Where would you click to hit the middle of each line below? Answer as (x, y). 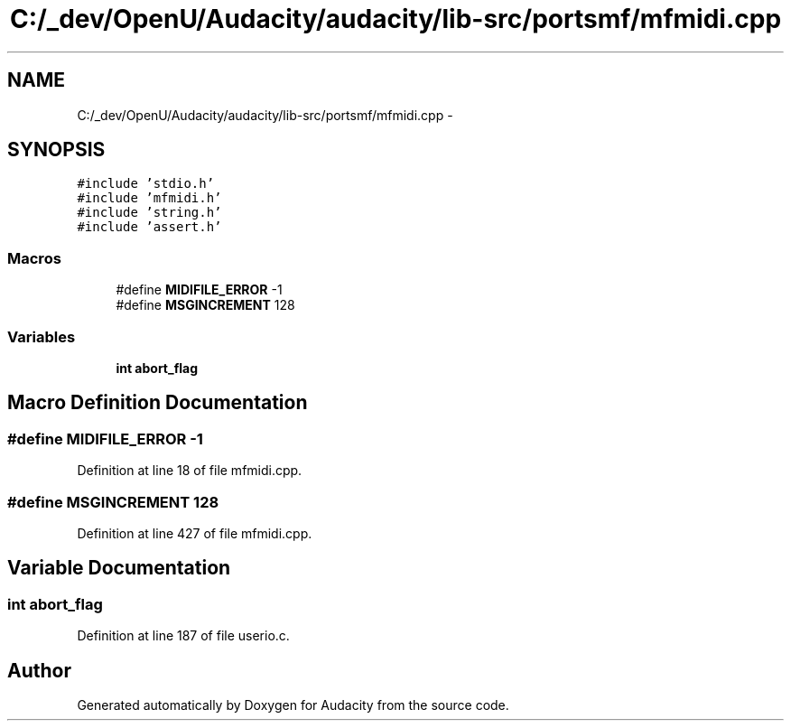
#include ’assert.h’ (149, 227)
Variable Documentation (119, 568)
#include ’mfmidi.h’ (149, 198)
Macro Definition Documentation (158, 403)
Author (39, 670)
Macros (34, 258)
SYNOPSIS (56, 150)
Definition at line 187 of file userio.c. (183, 636)
